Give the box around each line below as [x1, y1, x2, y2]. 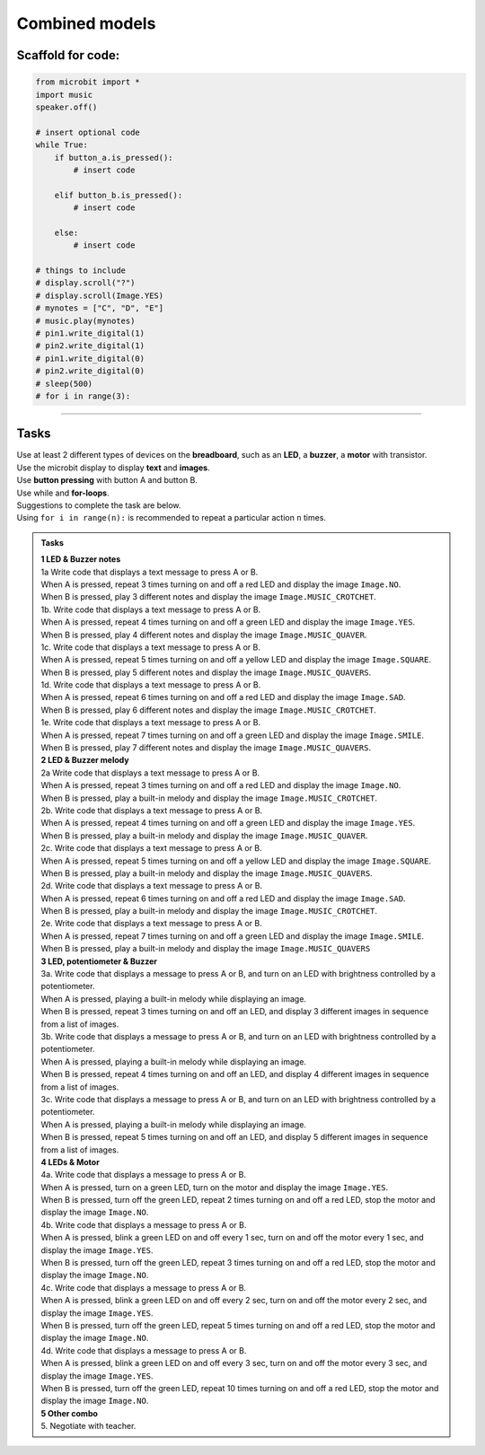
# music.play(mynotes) [35, 315, 136, 326]
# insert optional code [35, 127, 141, 137]
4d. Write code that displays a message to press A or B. [40, 1345, 247, 1355]
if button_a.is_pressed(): [54, 153, 174, 162]
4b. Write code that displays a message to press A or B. [40, 1219, 247, 1230]
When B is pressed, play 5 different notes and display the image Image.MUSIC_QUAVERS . [40, 667, 372, 678]
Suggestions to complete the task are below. [16, 499, 181, 511]
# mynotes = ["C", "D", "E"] [35, 303, 164, 313]
